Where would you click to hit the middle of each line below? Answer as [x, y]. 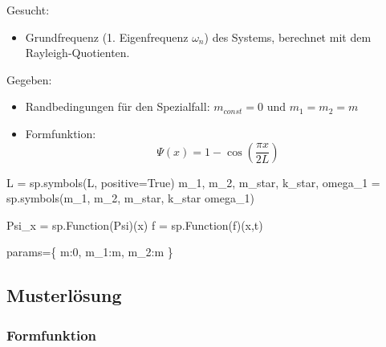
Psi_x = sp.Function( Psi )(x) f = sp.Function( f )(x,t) [135, 225]
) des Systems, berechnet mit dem [288, 37]
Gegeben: [29, 79]
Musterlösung [64, 295]
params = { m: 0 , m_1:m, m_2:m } [90, 252]
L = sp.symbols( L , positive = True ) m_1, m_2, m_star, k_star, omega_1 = [193, 182]
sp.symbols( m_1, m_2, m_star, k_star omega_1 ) [130, 198]
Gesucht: [28, 10]
